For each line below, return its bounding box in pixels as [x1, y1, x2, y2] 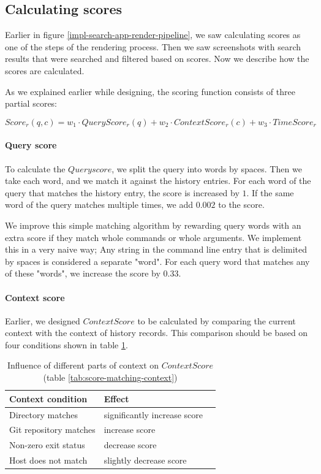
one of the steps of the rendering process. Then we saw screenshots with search [5, 40, 301, 53]
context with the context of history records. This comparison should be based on [5, 326, 308, 339]
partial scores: [5, 97, 58, 110]
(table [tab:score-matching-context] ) [43, 371, 178, 384]
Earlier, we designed [5, 314, 80, 327]
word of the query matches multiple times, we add [5, 198, 194, 211]
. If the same [246, 186, 294, 199]
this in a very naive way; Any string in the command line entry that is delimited [5, 243, 308, 256]
